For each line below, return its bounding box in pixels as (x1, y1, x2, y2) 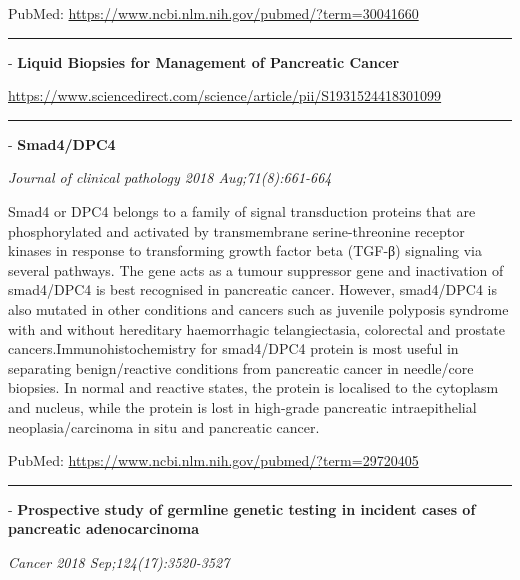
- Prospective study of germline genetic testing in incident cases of (8, 498, 476, 519)
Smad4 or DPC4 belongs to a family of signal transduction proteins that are (8, 200, 476, 221)
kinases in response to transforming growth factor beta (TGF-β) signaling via (8, 240, 482, 261)
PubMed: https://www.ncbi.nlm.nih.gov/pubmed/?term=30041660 (8, 3, 419, 23)
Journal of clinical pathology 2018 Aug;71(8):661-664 (8, 167, 332, 188)
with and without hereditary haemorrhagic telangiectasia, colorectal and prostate (8, 318, 506, 339)
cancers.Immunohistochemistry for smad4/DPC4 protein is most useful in (8, 338, 459, 359)
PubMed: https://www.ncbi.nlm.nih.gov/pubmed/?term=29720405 (8, 450, 419, 471)
